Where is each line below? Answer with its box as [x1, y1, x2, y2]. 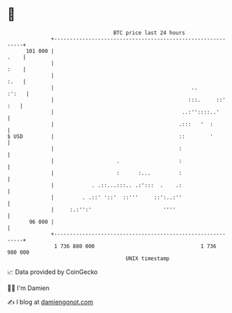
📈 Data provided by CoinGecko [7, 268, 98, 276]
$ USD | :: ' [7, 132, 214, 140]
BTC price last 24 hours [113, 29, 186, 36]
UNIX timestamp [125, 254, 170, 262]
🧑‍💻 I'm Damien [7, 284, 50, 292]
